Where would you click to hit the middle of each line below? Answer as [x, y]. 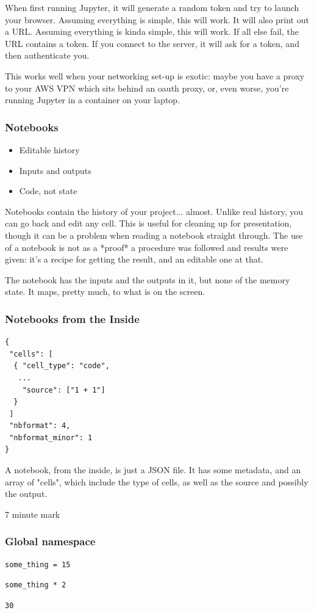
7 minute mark [33, 514]
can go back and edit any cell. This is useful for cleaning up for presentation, [148, 223]
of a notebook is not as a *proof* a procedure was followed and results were [147, 247]
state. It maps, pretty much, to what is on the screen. [105, 292]
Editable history [49, 149]
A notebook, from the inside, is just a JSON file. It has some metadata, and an [153, 470]
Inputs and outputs [55, 170]
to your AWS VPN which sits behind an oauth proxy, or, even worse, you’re [147, 88]
